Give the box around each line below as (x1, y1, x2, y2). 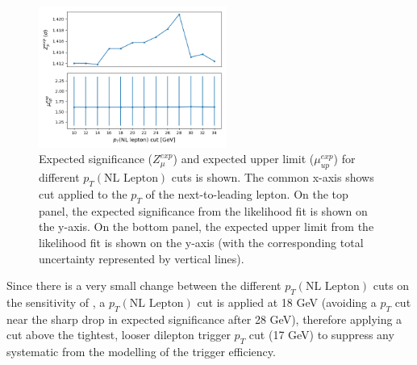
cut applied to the (39, 186, 127, 203)
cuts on (373, 277, 410, 294)
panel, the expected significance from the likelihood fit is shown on (39, 202, 368, 219)
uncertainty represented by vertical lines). (39, 250, 244, 266)
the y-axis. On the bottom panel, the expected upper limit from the (39, 218, 374, 235)
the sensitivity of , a (6, 294, 106, 311)
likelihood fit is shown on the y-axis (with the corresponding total (39, 234, 364, 251)
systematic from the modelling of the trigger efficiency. (6, 343, 276, 360)
